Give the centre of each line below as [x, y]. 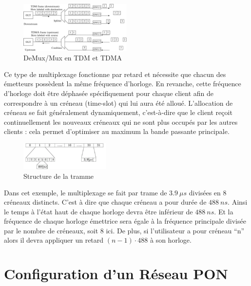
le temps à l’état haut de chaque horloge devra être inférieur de [98, 211]
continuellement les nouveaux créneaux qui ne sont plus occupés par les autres [121, 122]
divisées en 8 [208, 192]
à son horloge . [171, 240]
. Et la [224, 211]
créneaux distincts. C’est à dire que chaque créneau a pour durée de [105, 202]
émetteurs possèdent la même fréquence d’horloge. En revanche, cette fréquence [123, 84]
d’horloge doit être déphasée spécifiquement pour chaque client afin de [109, 93]
